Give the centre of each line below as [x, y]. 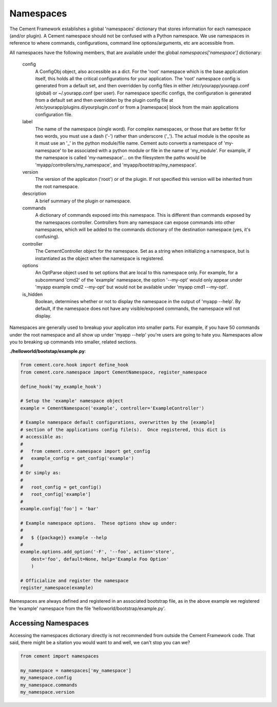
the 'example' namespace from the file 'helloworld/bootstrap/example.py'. [88, 608]
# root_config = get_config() [61, 487]
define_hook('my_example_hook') [61, 386]
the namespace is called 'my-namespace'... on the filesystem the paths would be [121, 158]
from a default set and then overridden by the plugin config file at [104, 100]
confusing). [47, 237]
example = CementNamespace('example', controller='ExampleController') [112, 408]
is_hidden [33, 294]
